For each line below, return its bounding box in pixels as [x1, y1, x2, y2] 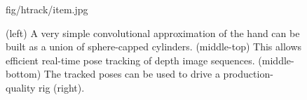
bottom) [6, 66, 41, 81]
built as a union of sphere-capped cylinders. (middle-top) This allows [6, 39, 302, 54]
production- [223, 66, 273, 81]
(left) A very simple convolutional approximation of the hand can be [6, 25, 300, 40]
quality [6, 80, 36, 94]
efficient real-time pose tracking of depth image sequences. [6, 52, 255, 67]
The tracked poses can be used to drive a [43, 66, 220, 81]
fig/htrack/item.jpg [6, 2, 88, 16]
